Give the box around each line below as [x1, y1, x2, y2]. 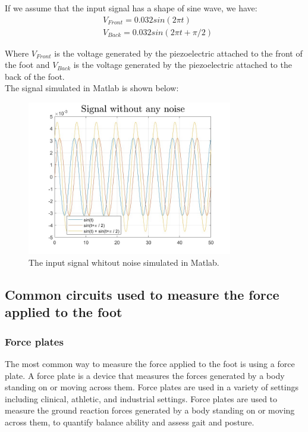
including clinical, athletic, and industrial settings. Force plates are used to [5, 392, 278, 405]
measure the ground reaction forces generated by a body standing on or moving [5, 404, 295, 417]
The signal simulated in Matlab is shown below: [5, 82, 179, 94]
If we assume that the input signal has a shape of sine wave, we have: [5, 2, 257, 14]
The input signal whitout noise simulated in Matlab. [29, 256, 219, 269]
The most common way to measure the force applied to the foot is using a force [5, 358, 295, 369]
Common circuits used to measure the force [5, 285, 279, 303]
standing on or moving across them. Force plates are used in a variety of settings [5, 381, 299, 393]
